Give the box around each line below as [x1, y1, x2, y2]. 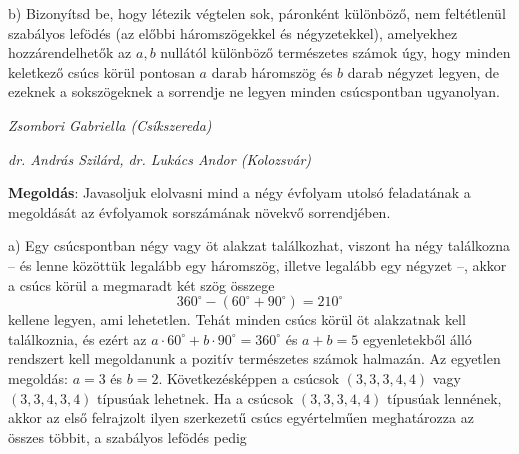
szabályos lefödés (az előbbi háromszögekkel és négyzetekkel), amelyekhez [8, 22, 458, 43]
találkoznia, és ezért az [8, 328, 147, 349]
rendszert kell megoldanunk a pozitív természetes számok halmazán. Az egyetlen [8, 348, 501, 369]
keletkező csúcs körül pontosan [8, 61, 195, 82]
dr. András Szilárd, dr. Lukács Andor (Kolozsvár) [8, 148, 312, 169]
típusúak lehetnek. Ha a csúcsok [97, 387, 294, 408]
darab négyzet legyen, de [347, 61, 500, 82]
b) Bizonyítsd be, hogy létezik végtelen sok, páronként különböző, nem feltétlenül [8, 3, 506, 23]
